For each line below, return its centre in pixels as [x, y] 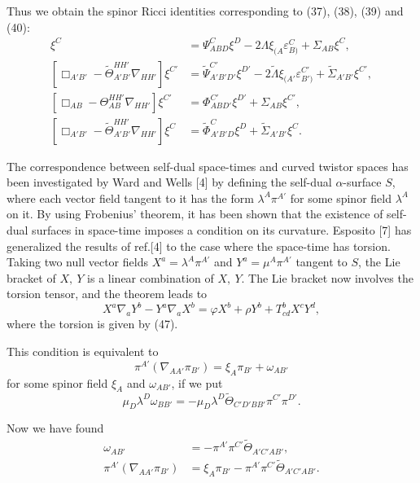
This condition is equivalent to [83, 351]
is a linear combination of [151, 277]
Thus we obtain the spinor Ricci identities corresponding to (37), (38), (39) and [205, 11]
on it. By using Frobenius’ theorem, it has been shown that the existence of [195, 214]
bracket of [31, 277]
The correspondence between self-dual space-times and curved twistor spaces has [208, 166]
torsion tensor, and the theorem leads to [107, 294]
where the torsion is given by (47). [92, 324]
